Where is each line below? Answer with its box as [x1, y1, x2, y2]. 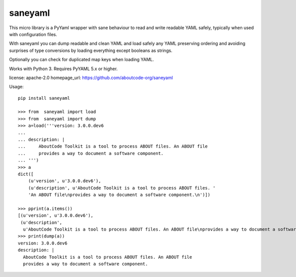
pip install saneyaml [18, 95, 70, 101]
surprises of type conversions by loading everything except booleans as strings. [9, 47, 173, 53]
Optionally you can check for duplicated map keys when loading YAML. [9, 57, 154, 63]
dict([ [18, 171, 34, 177]
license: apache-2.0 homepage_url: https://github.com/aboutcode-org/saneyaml [9, 75, 173, 80]
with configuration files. [9, 31, 57, 37]
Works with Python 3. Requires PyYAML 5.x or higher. [9, 66, 118, 72]
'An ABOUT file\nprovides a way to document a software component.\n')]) [28, 192, 211, 198]
